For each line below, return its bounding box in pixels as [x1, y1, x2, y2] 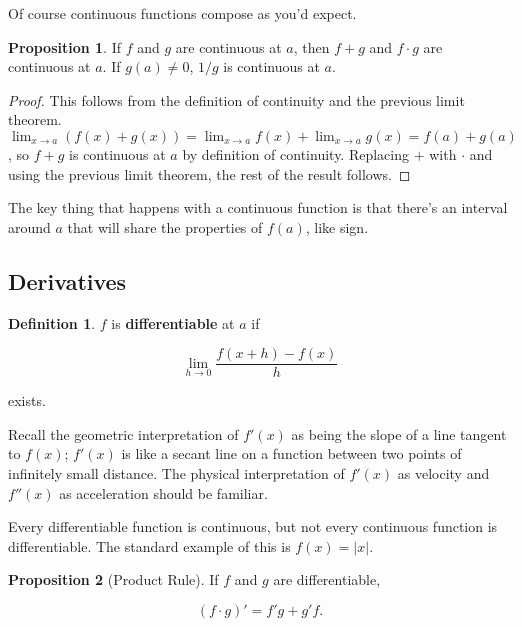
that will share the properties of [67, 216, 263, 237]
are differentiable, [273, 569, 381, 590]
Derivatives [8, 265, 127, 296]
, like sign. [305, 216, 369, 237]
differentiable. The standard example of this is [8, 535, 291, 556]
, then [293, 36, 330, 57]
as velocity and [397, 462, 490, 483]
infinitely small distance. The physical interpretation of [8, 462, 345, 483]
